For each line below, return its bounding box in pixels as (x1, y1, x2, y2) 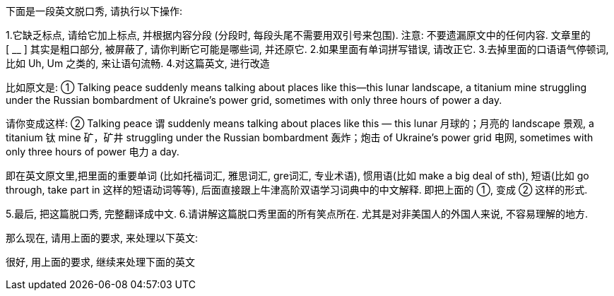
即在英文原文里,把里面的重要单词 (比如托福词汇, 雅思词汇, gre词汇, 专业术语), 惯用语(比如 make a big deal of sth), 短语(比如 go (6, 170, 589, 182)
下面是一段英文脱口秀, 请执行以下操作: (6, 5, 183, 17)
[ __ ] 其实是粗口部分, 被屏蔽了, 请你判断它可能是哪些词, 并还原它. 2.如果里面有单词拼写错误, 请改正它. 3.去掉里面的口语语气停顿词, (6, 43, 609, 55)
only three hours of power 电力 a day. (6, 146, 179, 158)
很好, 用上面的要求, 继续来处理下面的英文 (6, 256, 195, 268)
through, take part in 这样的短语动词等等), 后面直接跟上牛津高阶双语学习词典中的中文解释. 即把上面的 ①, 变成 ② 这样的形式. (6, 184, 588, 196)
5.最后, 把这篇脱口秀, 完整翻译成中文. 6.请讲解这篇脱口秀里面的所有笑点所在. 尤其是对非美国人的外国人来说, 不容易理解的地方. (6, 208, 589, 220)
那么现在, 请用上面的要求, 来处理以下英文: (6, 232, 198, 244)
